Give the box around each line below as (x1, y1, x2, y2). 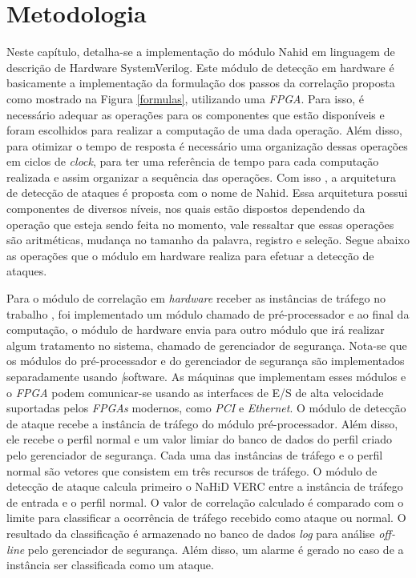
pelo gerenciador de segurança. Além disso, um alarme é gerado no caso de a (27, 540, 404, 557)
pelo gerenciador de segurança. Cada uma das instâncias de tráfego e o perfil (6, 446, 383, 463)
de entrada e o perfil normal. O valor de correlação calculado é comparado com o (6, 493, 404, 510)
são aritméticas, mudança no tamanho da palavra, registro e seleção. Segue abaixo (6, 231, 410, 248)
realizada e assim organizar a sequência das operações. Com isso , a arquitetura (6, 168, 397, 185)
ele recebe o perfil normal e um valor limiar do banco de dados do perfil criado (6, 431, 393, 448)
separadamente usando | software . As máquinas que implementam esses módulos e (6, 368, 406, 384)
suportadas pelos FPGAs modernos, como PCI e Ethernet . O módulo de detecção (6, 399, 406, 416)
